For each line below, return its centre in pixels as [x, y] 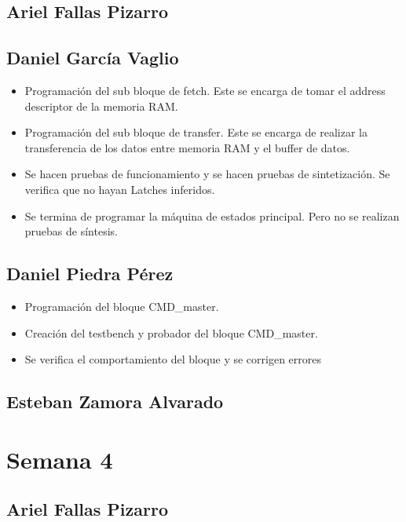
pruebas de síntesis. [71, 231]
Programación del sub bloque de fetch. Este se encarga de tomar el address [205, 90]
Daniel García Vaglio [93, 58]
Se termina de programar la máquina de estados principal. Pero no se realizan [212, 215]
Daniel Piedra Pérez [90, 274]
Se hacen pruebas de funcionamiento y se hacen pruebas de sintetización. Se [207, 174]
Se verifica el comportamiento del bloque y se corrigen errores [173, 359]
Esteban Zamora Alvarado [115, 402]
